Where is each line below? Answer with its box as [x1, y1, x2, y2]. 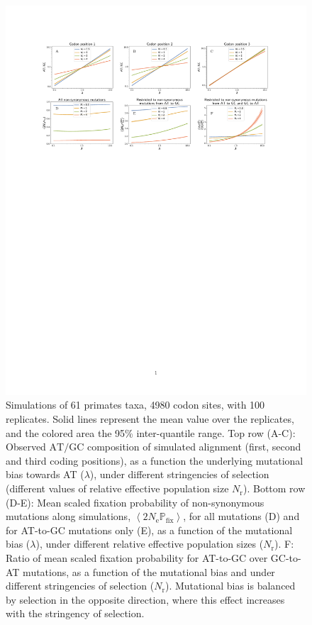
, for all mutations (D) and [183, 509, 300, 524]
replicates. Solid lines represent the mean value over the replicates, [6, 411, 294, 426]
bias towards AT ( [6, 467, 84, 482]
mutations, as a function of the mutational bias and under [23, 564, 275, 579]
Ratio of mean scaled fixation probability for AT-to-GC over [6, 551, 268, 565]
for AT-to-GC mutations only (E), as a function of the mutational [6, 522, 293, 537]
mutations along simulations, [6, 509, 131, 524]
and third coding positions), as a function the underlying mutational [6, 453, 303, 468]
